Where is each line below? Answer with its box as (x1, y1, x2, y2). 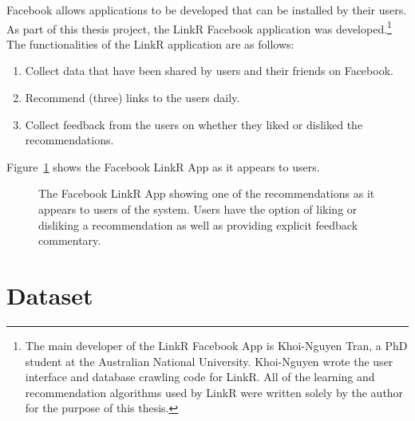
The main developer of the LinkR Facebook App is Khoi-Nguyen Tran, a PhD (25, 336, 408, 353)
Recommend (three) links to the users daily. (25, 89, 240, 106)
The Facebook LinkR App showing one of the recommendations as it (38, 185, 375, 202)
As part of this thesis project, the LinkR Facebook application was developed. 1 (6, 18, 392, 37)
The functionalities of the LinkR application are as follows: (6, 35, 294, 52)
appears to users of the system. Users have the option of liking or (38, 201, 358, 217)
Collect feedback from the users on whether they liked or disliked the (25, 116, 363, 132)
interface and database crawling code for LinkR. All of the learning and (25, 368, 375, 385)
